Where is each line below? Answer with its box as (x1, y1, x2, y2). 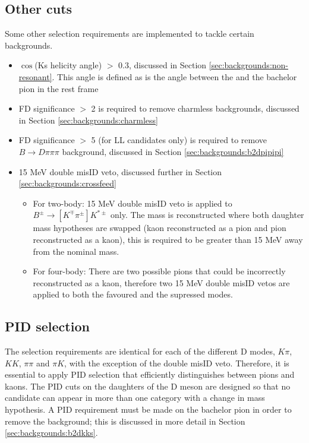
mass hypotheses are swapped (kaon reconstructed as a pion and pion (33, 221, 286, 234)
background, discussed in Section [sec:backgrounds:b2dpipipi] (62, 145, 284, 157)
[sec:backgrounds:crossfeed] (18, 177, 116, 189)
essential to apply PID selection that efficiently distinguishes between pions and (5, 368, 295, 381)
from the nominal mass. (33, 245, 119, 257)
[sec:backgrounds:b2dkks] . (5, 426, 98, 439)
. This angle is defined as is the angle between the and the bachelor (52, 70, 297, 83)
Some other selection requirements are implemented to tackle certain (5, 27, 254, 40)
